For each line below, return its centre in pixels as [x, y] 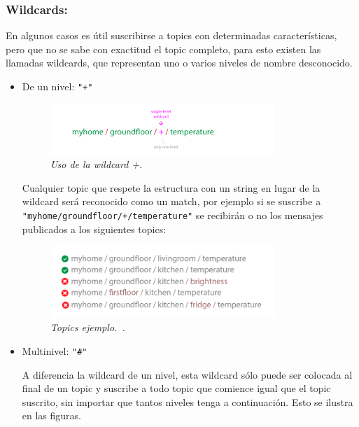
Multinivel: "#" [55, 350]
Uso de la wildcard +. [96, 164]
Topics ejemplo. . [87, 327]
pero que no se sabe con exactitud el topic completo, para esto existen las [163, 49]
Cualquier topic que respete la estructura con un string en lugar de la [171, 187]
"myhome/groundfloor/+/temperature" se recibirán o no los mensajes [173, 215]
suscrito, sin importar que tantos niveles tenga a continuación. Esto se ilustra [188, 401]
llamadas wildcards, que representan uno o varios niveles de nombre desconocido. [179, 63]
